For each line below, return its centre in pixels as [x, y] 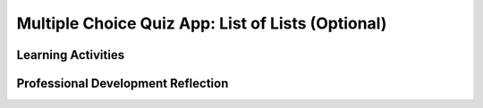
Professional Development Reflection [123, 83]
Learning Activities [71, 55]
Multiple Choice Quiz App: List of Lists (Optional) [202, 23]
